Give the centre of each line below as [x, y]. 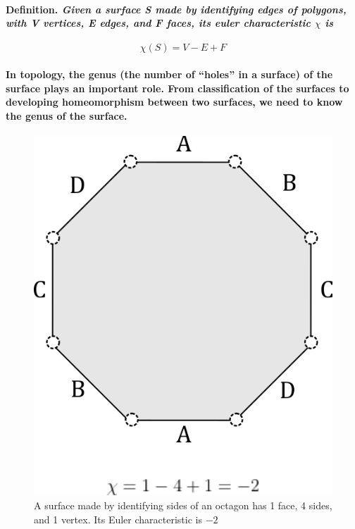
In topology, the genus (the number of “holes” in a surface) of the [169, 74]
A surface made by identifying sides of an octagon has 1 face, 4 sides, [183, 505]
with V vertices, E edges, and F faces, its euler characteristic [158, 23]
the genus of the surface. [67, 115]
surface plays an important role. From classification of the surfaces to [177, 88]
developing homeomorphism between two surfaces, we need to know [174, 102]
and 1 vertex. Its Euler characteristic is [118, 519]
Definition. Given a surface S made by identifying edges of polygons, [176, 9]
